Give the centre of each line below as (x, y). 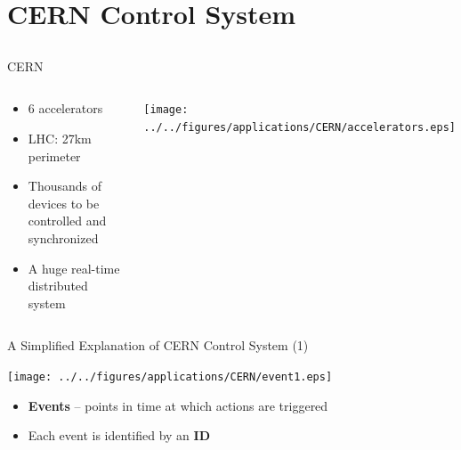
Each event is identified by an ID (119, 435)
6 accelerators (65, 108)
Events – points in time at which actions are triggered (178, 405)
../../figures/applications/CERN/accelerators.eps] (299, 128)
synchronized (63, 237)
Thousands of (65, 186)
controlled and (67, 221)
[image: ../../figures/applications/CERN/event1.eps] (170, 376)
